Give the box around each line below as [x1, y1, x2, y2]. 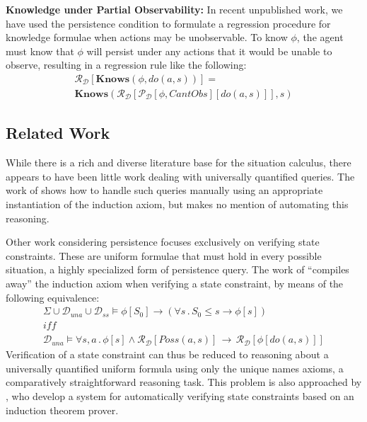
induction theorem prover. [6, 402, 119, 417]
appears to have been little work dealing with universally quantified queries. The [6, 169, 355, 183]
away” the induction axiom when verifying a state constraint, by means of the [6, 275, 344, 290]
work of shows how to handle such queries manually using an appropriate [6, 183, 323, 198]
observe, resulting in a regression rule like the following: [6, 57, 247, 72]
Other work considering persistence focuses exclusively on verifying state [6, 234, 320, 249]
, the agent [296, 30, 344, 45]
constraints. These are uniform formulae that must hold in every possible [6, 248, 322, 263]
